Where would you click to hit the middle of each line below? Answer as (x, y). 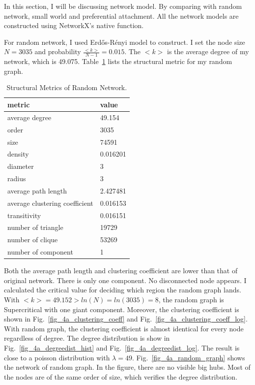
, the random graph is (191, 299)
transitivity (24, 215)
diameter (21, 166)
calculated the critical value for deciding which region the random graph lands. (123, 290)
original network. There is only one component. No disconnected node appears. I (125, 280)
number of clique (33, 240)
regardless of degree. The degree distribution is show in (87, 338)
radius (17, 178)
